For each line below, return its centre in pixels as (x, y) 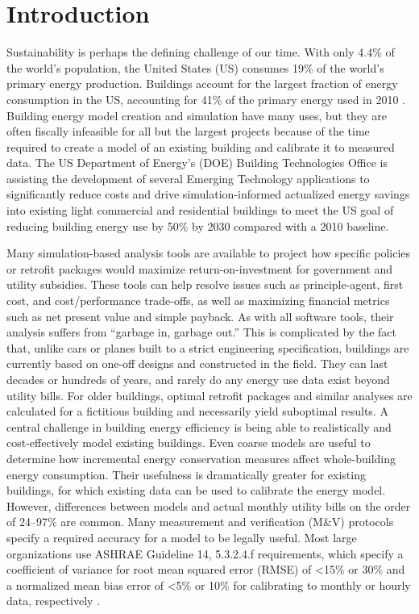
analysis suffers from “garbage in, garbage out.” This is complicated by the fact (201, 332)
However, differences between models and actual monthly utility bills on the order (209, 505)
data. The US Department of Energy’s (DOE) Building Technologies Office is (197, 163)
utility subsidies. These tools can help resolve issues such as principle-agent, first (205, 284)
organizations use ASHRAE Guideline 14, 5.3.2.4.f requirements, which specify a (205, 553)
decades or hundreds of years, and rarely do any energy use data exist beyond (198, 379)
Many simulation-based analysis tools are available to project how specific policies (209, 253)
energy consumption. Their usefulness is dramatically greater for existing (186, 474)
